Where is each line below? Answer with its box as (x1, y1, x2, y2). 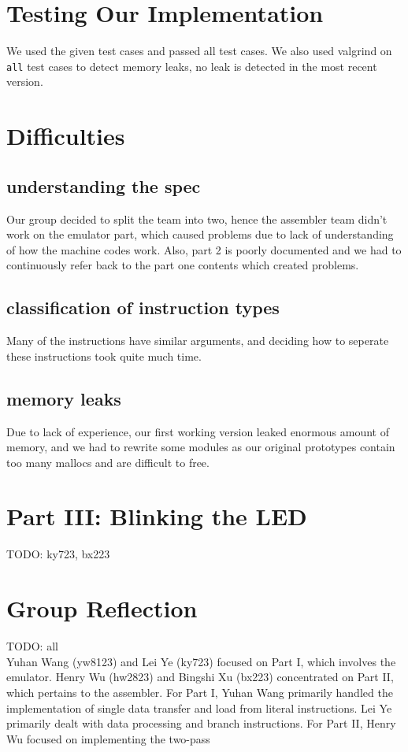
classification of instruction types (6, 295, 280, 320)
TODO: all (6, 638, 58, 654)
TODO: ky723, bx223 (6, 546, 110, 562)
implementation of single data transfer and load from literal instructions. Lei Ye (6, 699, 392, 716)
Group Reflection (6, 592, 198, 624)
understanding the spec (6, 173, 201, 198)
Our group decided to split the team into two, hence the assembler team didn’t (6, 210, 388, 227)
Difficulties (6, 120, 125, 152)
